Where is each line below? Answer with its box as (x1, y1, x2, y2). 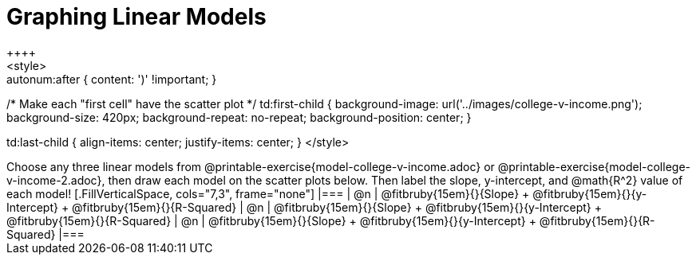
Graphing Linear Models (6, 3, 267, 30)
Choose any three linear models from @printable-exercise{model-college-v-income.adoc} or (6, 159, 495, 173)
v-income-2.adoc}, (6, 173, 105, 187)
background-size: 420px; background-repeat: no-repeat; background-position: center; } (6, 110, 472, 124)
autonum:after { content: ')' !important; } (6, 72, 217, 86)
